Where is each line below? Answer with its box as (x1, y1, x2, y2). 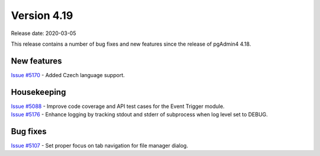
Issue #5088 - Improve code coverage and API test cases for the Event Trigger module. (11, 103, 225, 110)
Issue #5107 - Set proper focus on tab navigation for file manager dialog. (11, 142, 188, 149)
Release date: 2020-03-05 (11, 30, 76, 37)
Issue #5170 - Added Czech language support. (11, 71, 125, 78)
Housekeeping (11, 87, 66, 97)
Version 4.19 (11, 9, 73, 22)
